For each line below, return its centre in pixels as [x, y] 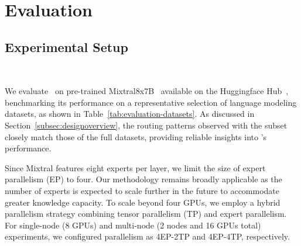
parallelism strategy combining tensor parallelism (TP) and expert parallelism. [146, 214]
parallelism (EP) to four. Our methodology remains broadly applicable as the [143, 179]
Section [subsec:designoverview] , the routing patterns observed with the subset [146, 125]
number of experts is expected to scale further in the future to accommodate [142, 190]
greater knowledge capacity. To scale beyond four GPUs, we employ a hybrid [143, 202]
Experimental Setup [66, 46]
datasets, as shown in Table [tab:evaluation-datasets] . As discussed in [130, 114]
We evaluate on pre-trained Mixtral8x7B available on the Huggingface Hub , [147, 91]
